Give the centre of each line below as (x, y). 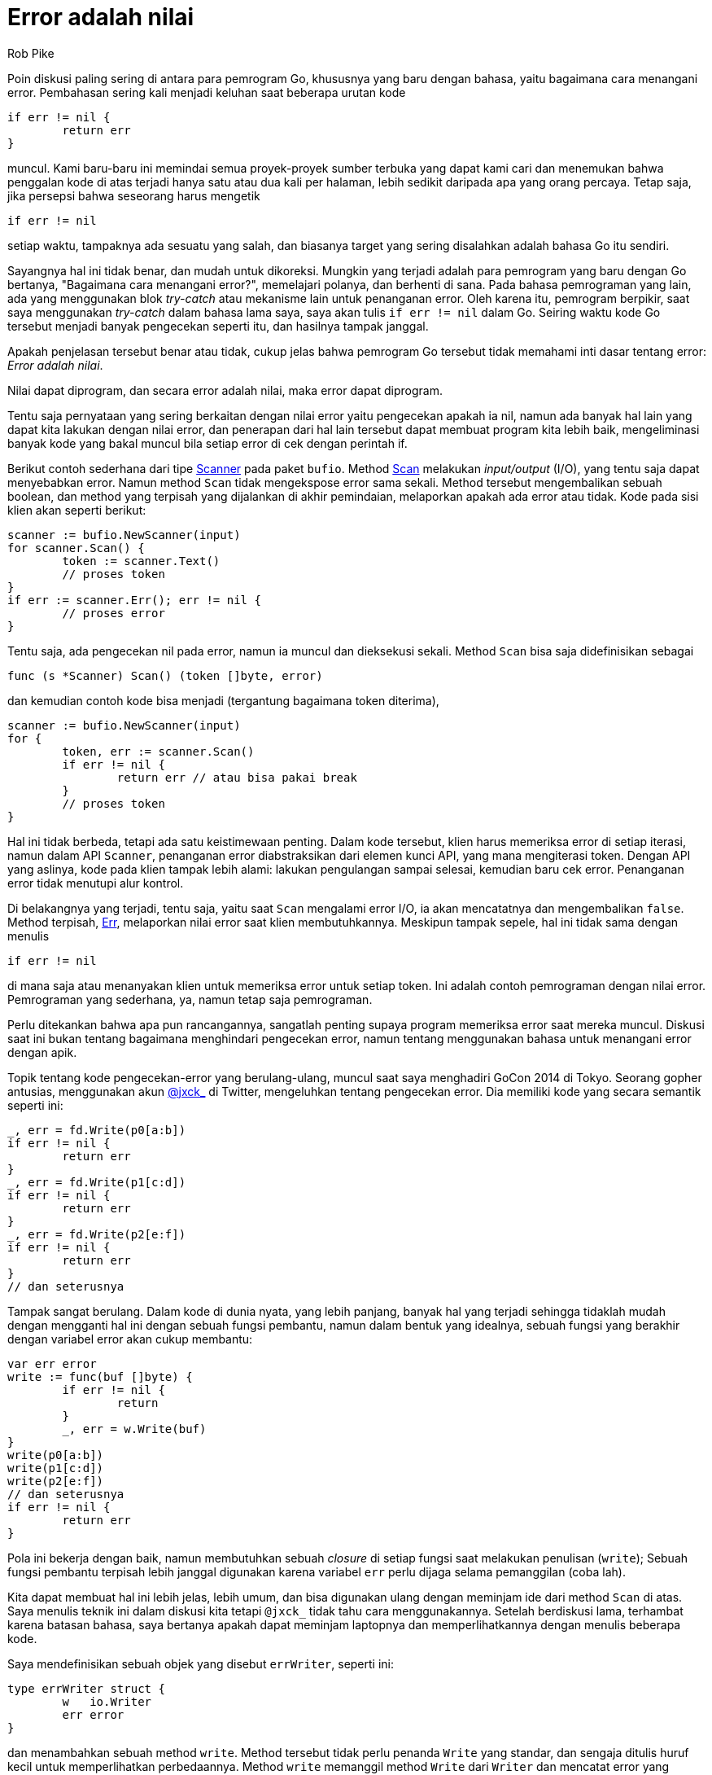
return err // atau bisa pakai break (237, 777)
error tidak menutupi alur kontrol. (96, 883)
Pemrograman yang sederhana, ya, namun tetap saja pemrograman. (190, 999)
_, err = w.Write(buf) (134, 1429)
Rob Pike (31, 53)
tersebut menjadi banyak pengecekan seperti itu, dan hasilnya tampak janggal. (218, 326)
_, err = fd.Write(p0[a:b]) (97, 1130)
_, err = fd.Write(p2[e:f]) (97, 1234)
